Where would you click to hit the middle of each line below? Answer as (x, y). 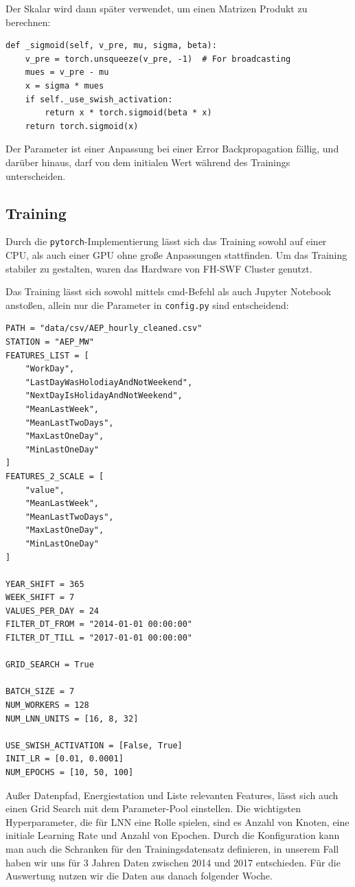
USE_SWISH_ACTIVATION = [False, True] (94, 745)
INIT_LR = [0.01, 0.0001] (65, 759)
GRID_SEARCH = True (50, 665)
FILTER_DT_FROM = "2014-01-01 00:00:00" (99, 624)
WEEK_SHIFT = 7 (40, 598)
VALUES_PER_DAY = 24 (53, 611)
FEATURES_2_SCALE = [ (55, 476)
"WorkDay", (50, 369)
